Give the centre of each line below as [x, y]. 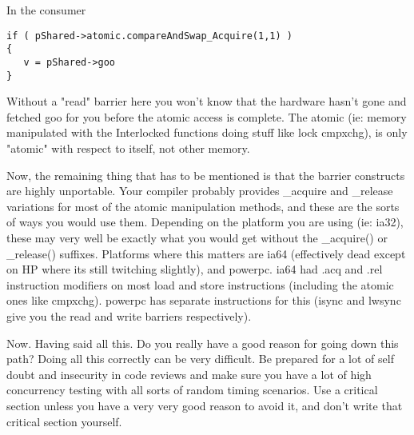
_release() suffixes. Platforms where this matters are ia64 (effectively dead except [206, 253]
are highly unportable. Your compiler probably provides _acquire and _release [200, 191]
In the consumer [46, 10]
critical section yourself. [64, 421]
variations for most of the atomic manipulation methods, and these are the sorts [203, 206]
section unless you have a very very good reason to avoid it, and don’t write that [205, 405]
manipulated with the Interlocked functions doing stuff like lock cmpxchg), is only [207, 132]
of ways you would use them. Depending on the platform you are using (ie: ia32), [205, 222]
